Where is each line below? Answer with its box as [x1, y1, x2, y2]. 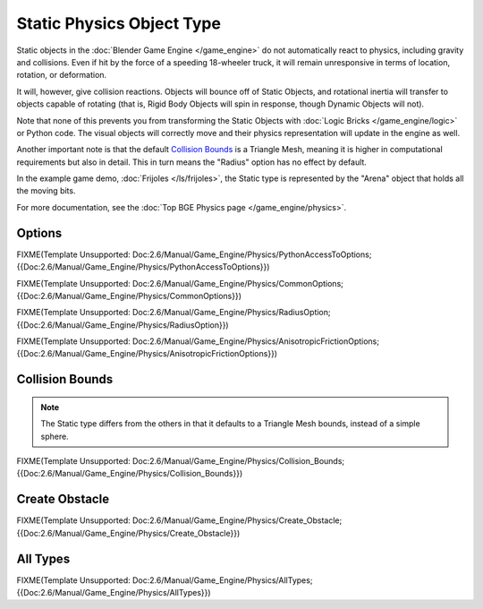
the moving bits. [16, 185, 76, 196]
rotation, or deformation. [16, 70, 107, 81]
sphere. [40, 431, 69, 442]
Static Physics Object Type [16, 13, 221, 33]
